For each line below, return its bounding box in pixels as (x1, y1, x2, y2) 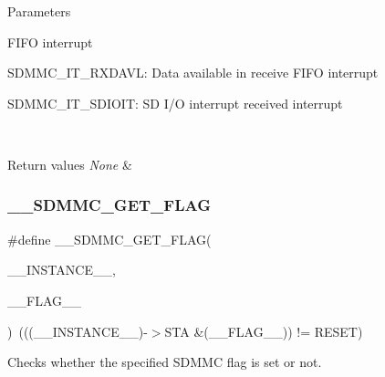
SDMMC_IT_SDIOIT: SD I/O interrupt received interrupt (7, 93, 343, 112)
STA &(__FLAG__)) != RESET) (164, 321, 363, 340)
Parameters (7, 2, 71, 20)
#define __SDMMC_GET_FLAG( (7, 229, 212, 248)
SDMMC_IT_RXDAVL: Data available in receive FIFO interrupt (7, 63, 379, 82)
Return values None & (7, 154, 132, 173)
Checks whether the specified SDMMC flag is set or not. (7, 352, 322, 372)
